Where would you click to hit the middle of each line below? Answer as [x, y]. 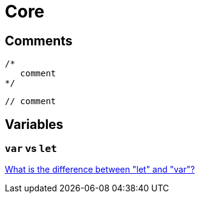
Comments [39, 41]
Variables [34, 124]
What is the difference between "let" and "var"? [100, 170]
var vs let [31, 149]
